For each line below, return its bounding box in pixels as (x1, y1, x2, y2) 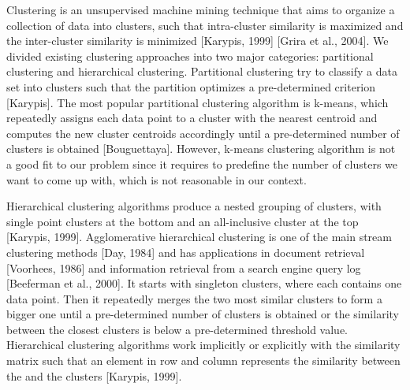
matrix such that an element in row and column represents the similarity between (6, 352, 401, 369)
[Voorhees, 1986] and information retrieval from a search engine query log (6, 259, 361, 276)
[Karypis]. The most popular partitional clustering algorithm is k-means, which (6, 94, 389, 110)
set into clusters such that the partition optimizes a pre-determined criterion (6, 78, 376, 95)
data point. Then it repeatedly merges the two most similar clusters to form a (6, 290, 382, 306)
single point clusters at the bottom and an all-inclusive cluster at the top (6, 213, 359, 229)
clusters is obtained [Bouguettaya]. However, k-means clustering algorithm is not (6, 140, 396, 157)
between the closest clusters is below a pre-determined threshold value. (6, 321, 348, 337)
